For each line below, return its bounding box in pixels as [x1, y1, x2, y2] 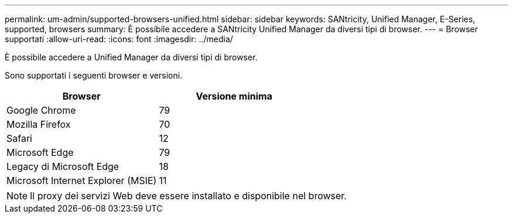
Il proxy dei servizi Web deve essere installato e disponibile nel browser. [30, 190, 347, 202]
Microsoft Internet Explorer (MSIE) [6, 175, 157, 186]
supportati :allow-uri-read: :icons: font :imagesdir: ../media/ [5, 34, 233, 44]
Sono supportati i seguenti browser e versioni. [5, 70, 183, 80]
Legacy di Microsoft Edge [6, 161, 119, 172]
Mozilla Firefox [6, 118, 71, 130]
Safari [6, 132, 32, 144]
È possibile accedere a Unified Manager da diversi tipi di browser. [5, 52, 258, 62]
